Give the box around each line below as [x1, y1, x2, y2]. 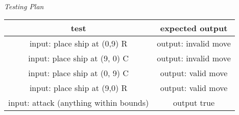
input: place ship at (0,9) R [29, 37, 128, 50]
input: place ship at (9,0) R [29, 82, 128, 94]
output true [173, 97, 214, 109]
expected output [160, 22, 228, 34]
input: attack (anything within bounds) [8, 97, 149, 109]
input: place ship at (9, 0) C [28, 52, 129, 64]
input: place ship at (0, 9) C [28, 67, 129, 79]
